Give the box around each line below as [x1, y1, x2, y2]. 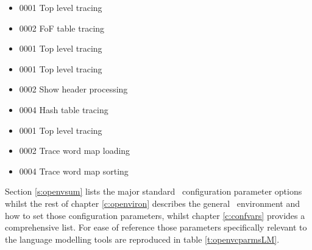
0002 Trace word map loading [19, 144, 130, 157]
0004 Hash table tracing [19, 103, 108, 116]
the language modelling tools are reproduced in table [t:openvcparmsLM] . [5, 232, 280, 245]
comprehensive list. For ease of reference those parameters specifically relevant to [5, 221, 307, 234]
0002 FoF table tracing [19, 21, 105, 34]
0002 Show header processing [19, 83, 128, 95]
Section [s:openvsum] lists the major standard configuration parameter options [5, 185, 302, 198]
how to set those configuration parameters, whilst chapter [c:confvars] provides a [5, 209, 305, 221]
